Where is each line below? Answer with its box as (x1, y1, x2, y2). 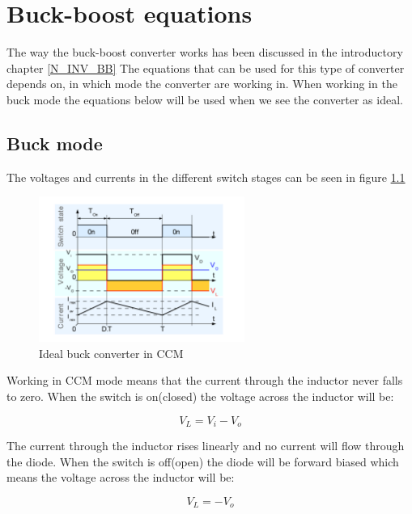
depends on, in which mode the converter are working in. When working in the (6, 75, 397, 92)
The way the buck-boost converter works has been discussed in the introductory (6, 44, 403, 61)
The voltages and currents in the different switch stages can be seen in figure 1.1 (6, 168, 406, 185)
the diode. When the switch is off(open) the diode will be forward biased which (6, 453, 399, 470)
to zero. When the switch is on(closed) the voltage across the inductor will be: (6, 387, 394, 404)
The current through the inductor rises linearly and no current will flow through (6, 436, 405, 453)
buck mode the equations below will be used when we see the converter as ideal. (6, 91, 403, 107)
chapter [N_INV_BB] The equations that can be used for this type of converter (6, 59, 405, 76)
